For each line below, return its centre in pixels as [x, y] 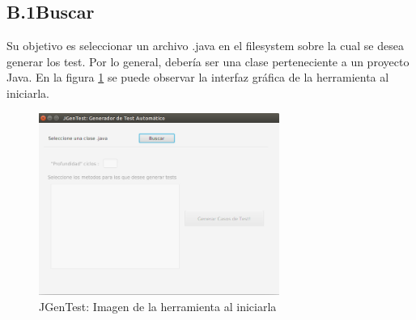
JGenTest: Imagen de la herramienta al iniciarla [158, 306]
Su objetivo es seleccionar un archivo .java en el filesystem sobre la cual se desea [205, 46]
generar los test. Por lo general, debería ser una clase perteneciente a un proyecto [208, 61]
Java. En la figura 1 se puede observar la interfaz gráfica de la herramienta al [198, 77]
